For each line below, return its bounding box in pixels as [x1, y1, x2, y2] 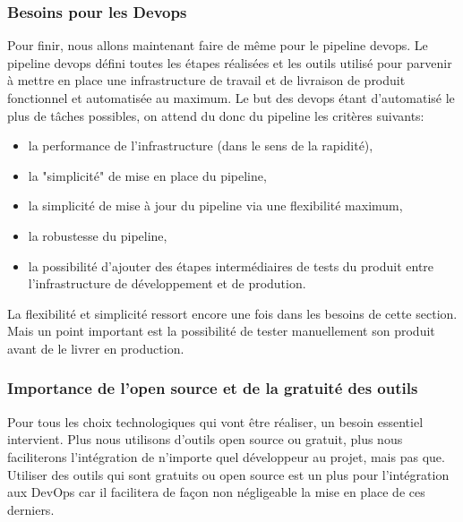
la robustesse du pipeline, [28, 226, 167, 244]
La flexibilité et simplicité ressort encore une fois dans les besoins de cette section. [7, 304, 458, 322]
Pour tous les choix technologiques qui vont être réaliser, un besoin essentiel [7, 412, 424, 431]
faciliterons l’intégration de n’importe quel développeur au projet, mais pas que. [7, 447, 445, 466]
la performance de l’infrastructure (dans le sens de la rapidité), [28, 136, 373, 155]
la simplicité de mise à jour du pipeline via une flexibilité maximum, [28, 196, 403, 215]
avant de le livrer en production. [7, 338, 184, 357]
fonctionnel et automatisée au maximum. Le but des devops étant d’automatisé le [7, 89, 455, 107]
